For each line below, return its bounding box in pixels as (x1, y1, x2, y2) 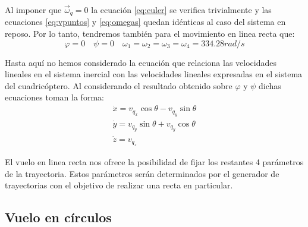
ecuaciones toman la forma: (5, 91, 104, 103)
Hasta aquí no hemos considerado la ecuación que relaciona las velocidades (5, 56, 276, 68)
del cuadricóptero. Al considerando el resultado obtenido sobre (5, 79, 232, 92)
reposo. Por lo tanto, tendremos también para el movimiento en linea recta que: (5, 27, 295, 40)
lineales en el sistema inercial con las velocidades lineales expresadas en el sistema (5, 68, 303, 80)
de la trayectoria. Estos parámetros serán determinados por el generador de (5, 167, 279, 179)
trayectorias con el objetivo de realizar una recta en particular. (5, 179, 233, 191)
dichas (259, 79, 281, 92)
